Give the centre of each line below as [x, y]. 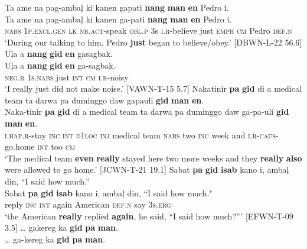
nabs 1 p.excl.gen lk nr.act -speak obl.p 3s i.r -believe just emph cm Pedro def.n [148, 30]
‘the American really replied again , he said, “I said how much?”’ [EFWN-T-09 [149, 216]
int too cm [56, 146]
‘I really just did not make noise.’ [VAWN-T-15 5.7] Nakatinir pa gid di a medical [153, 88]
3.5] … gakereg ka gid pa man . [61, 227]
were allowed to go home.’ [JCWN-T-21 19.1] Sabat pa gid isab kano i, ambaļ [147, 169]
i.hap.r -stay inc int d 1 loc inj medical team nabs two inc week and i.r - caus [140, 135]
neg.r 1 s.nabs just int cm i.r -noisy [67, 77]
